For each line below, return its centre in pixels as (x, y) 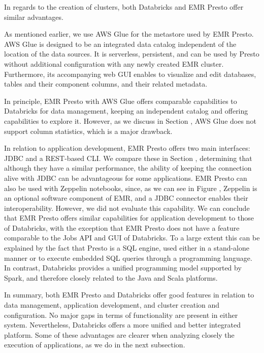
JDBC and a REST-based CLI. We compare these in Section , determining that (128, 158)
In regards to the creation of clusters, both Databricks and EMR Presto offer (124, 7)
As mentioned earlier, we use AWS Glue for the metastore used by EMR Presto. (129, 34)
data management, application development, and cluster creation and (112, 305)
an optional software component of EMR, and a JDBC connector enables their (126, 198)
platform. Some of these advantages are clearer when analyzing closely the (119, 334)
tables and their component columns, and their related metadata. (106, 84)
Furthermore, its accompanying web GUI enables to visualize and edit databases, (130, 74)
